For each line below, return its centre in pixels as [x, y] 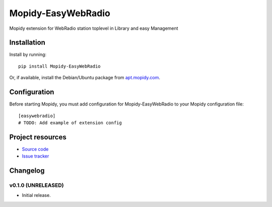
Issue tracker [36, 156]
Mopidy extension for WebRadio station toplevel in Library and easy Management [94, 28]
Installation [27, 43]
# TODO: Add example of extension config [70, 123]
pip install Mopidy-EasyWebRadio [59, 66]
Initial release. [36, 195]
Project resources [38, 137]
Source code [35, 149]
